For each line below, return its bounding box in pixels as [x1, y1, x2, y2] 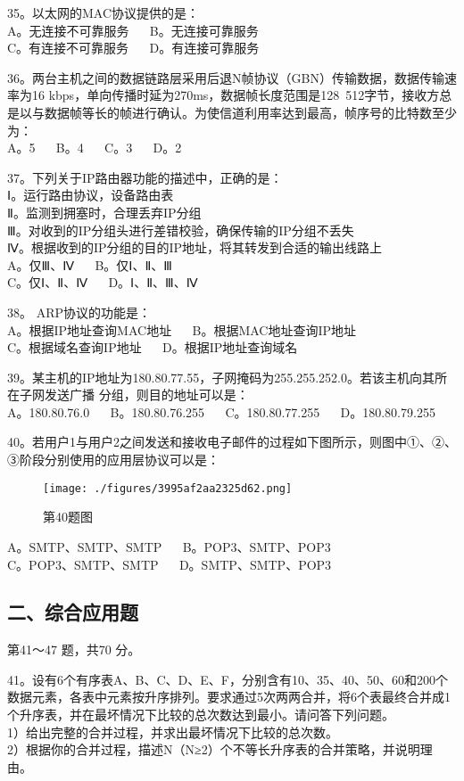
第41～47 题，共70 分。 [7, 640, 141, 659]
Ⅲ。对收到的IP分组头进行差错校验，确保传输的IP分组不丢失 [7, 220, 354, 239]
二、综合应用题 [7, 598, 138, 626]
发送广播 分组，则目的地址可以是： [44, 385, 249, 404]
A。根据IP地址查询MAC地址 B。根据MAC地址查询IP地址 [7, 320, 357, 339]
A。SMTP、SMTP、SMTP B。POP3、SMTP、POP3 [7, 537, 331, 555]
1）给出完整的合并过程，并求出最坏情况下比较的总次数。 [7, 722, 338, 741]
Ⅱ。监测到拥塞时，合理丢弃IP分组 [7, 202, 202, 221]
